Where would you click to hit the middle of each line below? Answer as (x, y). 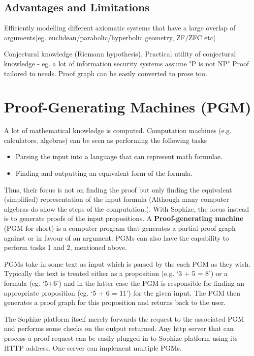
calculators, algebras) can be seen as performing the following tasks (106, 140)
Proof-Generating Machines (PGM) (128, 107)
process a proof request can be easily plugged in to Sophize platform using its (121, 338)
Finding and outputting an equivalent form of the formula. (104, 173)
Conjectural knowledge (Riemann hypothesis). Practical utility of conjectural (120, 54)
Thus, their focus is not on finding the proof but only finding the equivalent (118, 189)
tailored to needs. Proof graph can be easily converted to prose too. (106, 73)
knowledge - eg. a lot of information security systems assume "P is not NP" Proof (127, 63)
